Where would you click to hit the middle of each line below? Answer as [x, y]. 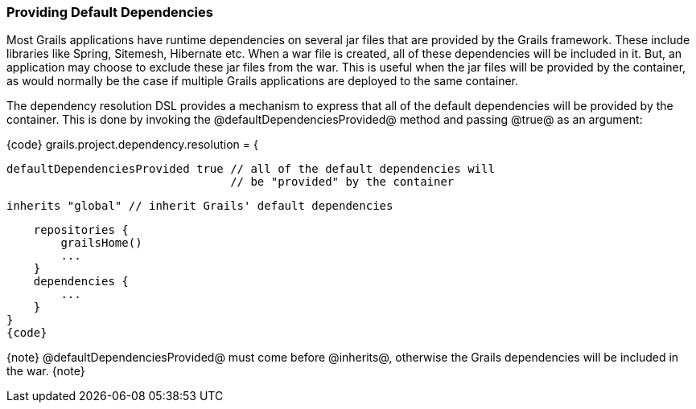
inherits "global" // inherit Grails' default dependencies [200, 206]
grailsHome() [101, 243]
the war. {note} [46, 371]
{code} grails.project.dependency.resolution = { [132, 145]
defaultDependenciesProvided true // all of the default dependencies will [251, 169]
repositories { [81, 230]
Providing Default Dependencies [110, 12]
